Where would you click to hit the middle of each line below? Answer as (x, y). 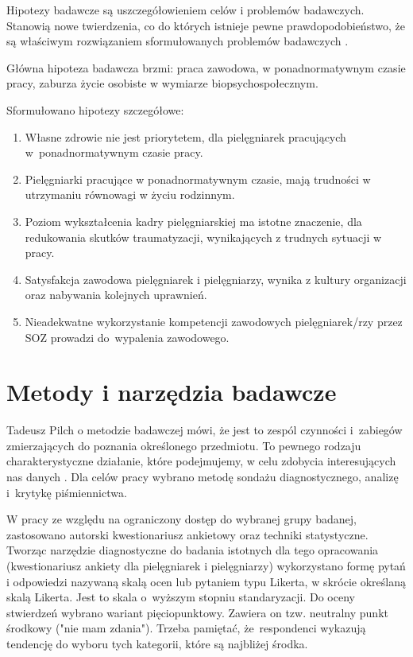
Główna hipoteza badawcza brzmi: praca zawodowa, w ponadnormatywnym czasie (206, 67)
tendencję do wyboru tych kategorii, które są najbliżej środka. (157, 643)
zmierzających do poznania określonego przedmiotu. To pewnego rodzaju (184, 445)
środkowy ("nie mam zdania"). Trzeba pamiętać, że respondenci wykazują (186, 628)
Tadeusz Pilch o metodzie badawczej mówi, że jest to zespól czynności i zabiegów (205, 430)
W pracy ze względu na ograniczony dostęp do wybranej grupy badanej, (181, 519)
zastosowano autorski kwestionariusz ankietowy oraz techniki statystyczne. (187, 534)
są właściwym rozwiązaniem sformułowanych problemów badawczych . (178, 41)
